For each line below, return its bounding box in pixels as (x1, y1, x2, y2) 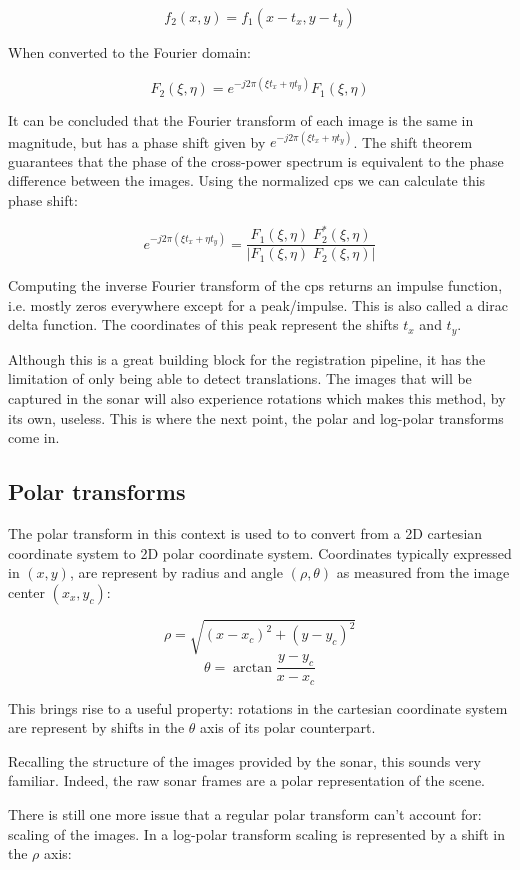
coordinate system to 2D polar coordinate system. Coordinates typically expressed (8, 542, 512, 563)
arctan (233, 660, 272, 675)
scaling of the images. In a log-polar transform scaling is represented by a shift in (8, 823, 505, 844)
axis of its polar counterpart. (200, 717, 376, 738)
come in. (8, 427, 60, 448)
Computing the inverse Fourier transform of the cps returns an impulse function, (8, 275, 503, 296)
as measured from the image (336, 562, 510, 583)
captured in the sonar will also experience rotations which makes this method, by (8, 387, 506, 408)
